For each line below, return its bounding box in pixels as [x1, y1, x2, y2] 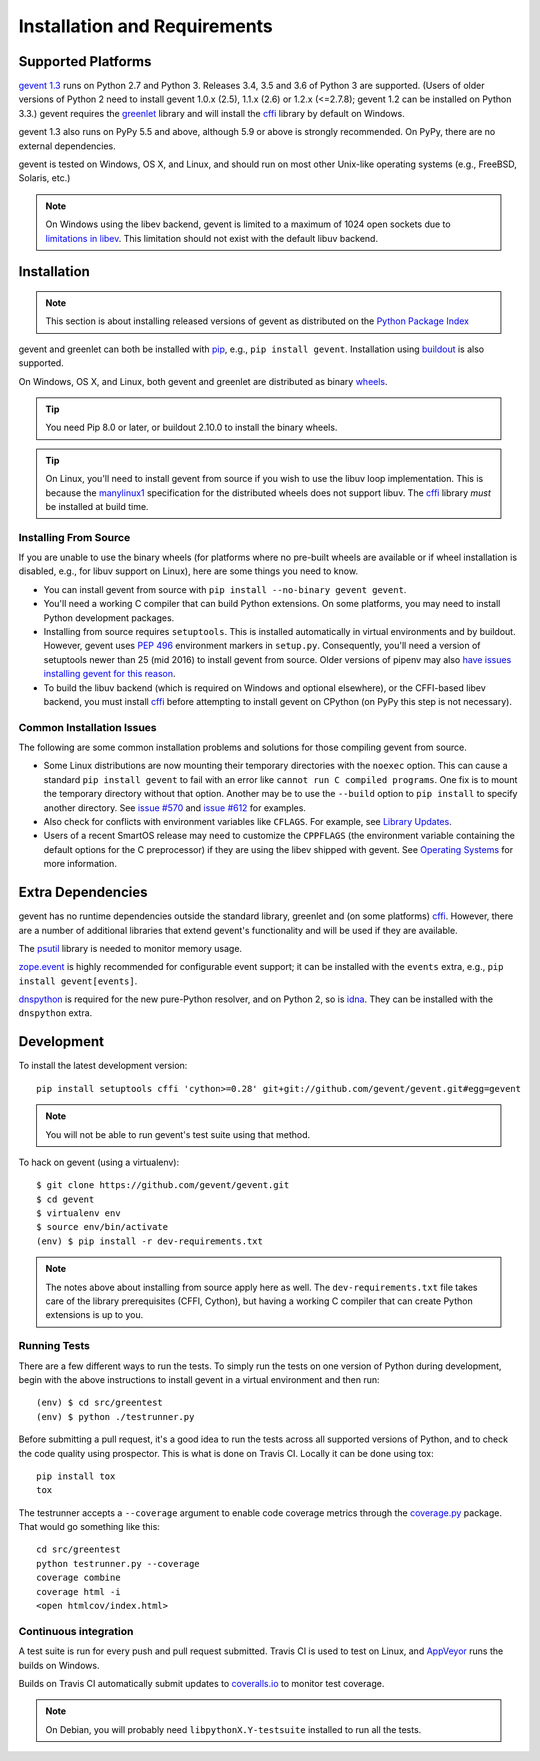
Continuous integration [18, 1624, 134, 1638]
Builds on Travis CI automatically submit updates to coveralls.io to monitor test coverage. [18, 1677, 385, 1689]
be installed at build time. [45, 500, 149, 512]
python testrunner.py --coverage [36, 1558, 200, 1569]
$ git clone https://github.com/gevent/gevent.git [36, 1180, 290, 1191]
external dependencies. [18, 140, 117, 152]
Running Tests [18, 1339, 90, 1353]
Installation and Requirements [18, 15, 274, 37]
